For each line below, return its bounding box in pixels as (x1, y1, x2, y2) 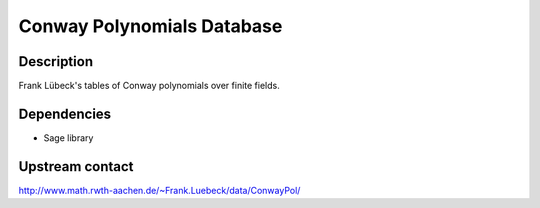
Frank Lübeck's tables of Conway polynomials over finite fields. (18, 80, 280, 92)
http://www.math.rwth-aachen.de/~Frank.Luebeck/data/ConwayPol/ (18, 184, 301, 196)
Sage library (43, 131, 94, 144)
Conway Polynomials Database (18, 15, 283, 37)
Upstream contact (18, 158, 134, 175)
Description (18, 53, 94, 70)
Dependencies (18, 105, 112, 122)
